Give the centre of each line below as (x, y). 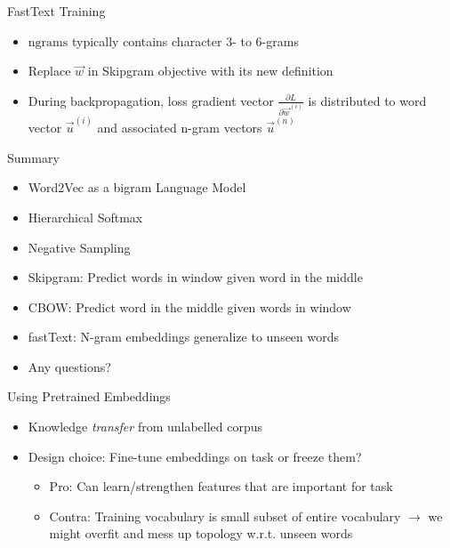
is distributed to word (367, 100)
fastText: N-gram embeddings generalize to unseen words (184, 337)
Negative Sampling (79, 247)
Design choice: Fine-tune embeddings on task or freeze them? (195, 456)
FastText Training (56, 11)
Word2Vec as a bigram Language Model (137, 187)
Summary (33, 157)
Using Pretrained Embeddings (89, 396)
